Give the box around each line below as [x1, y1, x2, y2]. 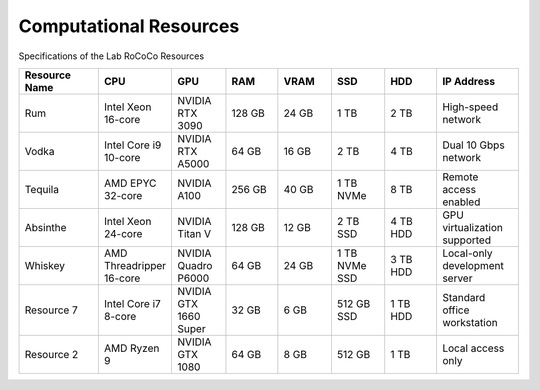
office [441, 303, 470, 317]
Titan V [177, 226, 212, 240]
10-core [103, 150, 141, 164]
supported [441, 233, 492, 247]
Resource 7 [24, 303, 79, 317]
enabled [441, 195, 481, 209]
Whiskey [24, 258, 65, 272]
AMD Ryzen [103, 341, 160, 355]
